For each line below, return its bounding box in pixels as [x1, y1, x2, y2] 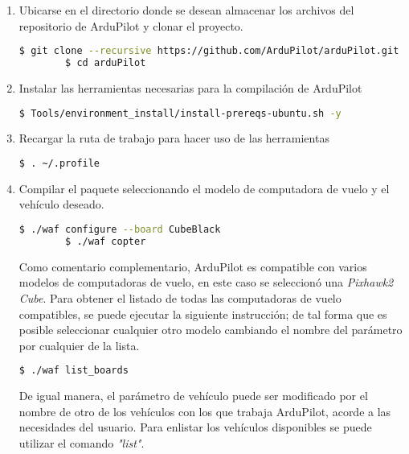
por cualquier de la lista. [18, 336, 140, 353]
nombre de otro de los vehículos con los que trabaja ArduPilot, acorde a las [18, 402, 391, 419]
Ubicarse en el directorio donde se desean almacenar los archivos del [18, 2, 354, 18]
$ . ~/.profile [18, 158, 100, 169]
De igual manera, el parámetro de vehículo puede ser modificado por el [18, 387, 368, 404]
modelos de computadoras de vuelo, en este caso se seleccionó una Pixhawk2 [18, 274, 394, 291]
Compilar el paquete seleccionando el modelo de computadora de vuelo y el [18, 180, 390, 196]
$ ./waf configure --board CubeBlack [18, 224, 221, 236]
